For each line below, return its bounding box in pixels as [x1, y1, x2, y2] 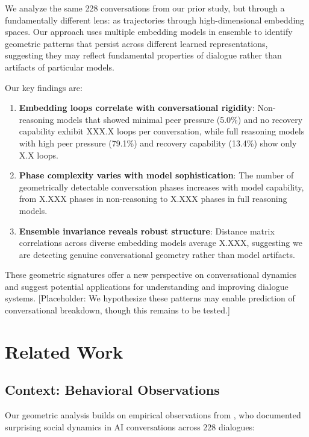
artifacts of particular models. [5, 60, 114, 73]
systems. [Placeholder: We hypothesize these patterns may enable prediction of [5, 292, 295, 304]
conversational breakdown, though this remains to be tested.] [5, 304, 230, 316]
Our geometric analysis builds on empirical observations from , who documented [5, 409, 301, 421]
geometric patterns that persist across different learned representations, [5, 37, 268, 49]
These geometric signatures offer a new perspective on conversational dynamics [5, 268, 296, 281]
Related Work [5, 339, 123, 363]
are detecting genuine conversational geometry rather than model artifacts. [19, 248, 295, 260]
